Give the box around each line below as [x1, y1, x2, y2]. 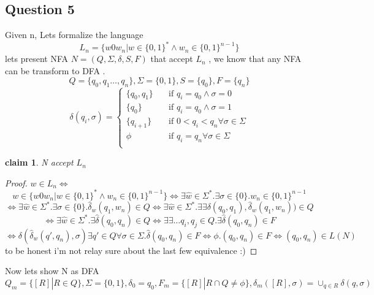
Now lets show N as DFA [5, 264, 99, 277]
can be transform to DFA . [5, 64, 105, 77]
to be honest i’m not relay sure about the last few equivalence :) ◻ [5, 243, 258, 256]
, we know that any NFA [208, 52, 302, 65]
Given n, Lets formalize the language [5, 28, 143, 41]
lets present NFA [5, 52, 69, 65]
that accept [150, 52, 193, 65]
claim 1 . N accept [5, 156, 74, 169]
